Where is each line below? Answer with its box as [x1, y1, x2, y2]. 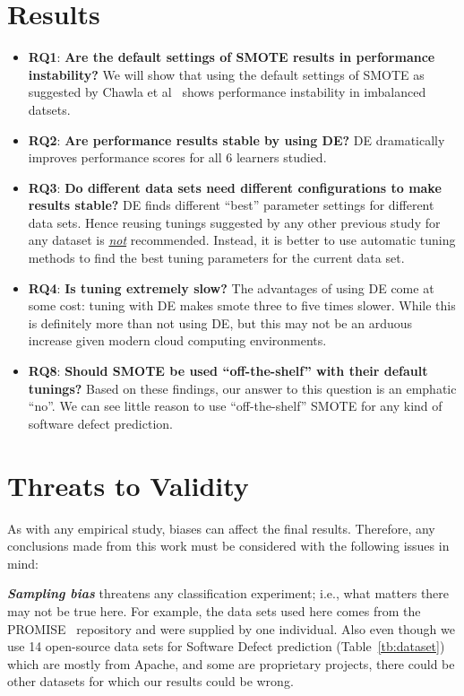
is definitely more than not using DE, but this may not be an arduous [28, 313, 412, 332]
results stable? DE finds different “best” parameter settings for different [28, 196, 434, 214]
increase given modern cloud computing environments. [28, 331, 327, 350]
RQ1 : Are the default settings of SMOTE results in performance [28, 48, 435, 66]
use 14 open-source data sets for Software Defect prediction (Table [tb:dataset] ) [7, 637, 445, 656]
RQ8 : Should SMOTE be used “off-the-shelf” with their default [28, 361, 428, 380]
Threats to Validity [7, 466, 249, 503]
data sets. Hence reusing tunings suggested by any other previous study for [28, 213, 441, 231]
